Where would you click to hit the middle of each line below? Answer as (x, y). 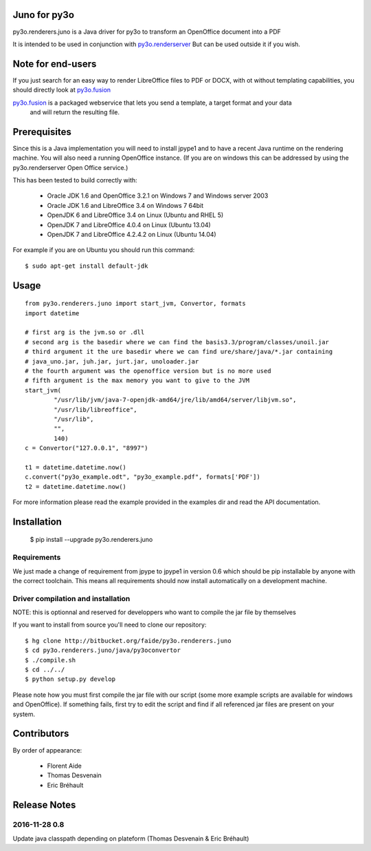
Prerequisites (42, 132)
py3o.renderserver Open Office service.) (70, 167)
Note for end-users (55, 64)
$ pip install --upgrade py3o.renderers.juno (91, 540)
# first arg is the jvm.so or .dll (85, 333)
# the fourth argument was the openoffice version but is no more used (148, 371)
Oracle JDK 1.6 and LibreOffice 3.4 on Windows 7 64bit (125, 205)
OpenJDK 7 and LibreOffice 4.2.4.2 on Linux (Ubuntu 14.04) (132, 235)
